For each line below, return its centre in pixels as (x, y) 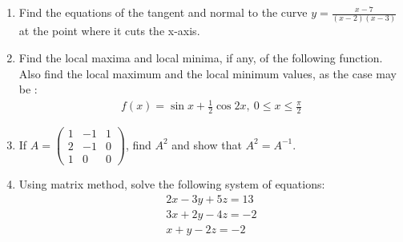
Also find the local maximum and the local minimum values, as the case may (208, 73)
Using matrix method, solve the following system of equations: (172, 184)
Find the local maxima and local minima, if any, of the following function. (201, 57)
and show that (207, 144)
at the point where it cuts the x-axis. (109, 31)
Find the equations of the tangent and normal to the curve (163, 12)
